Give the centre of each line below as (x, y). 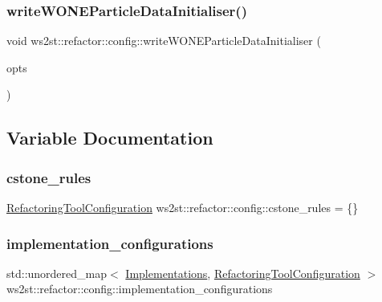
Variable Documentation (110, 138)
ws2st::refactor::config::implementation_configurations (140, 289)
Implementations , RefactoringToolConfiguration (243, 273)
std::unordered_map (57, 273)
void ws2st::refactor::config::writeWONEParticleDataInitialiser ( (164, 41)
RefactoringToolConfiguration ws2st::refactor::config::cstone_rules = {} (183, 207)
